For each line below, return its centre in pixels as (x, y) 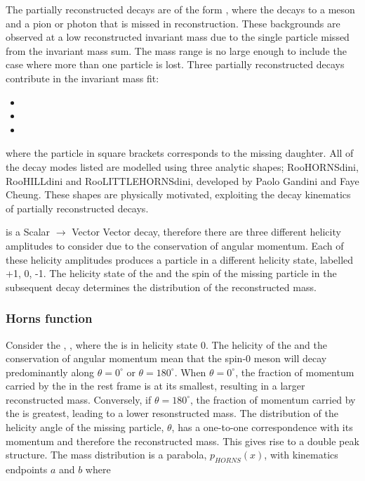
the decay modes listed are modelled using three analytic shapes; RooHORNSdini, (182, 166)
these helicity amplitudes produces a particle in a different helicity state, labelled (180, 259)
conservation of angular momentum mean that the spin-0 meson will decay (166, 358)
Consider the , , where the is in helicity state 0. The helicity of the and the (166, 344)
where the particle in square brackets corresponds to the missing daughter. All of (180, 153)
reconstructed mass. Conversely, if (79, 399)
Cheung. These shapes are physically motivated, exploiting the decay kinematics (178, 194)
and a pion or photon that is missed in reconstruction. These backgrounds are (173, 23)
